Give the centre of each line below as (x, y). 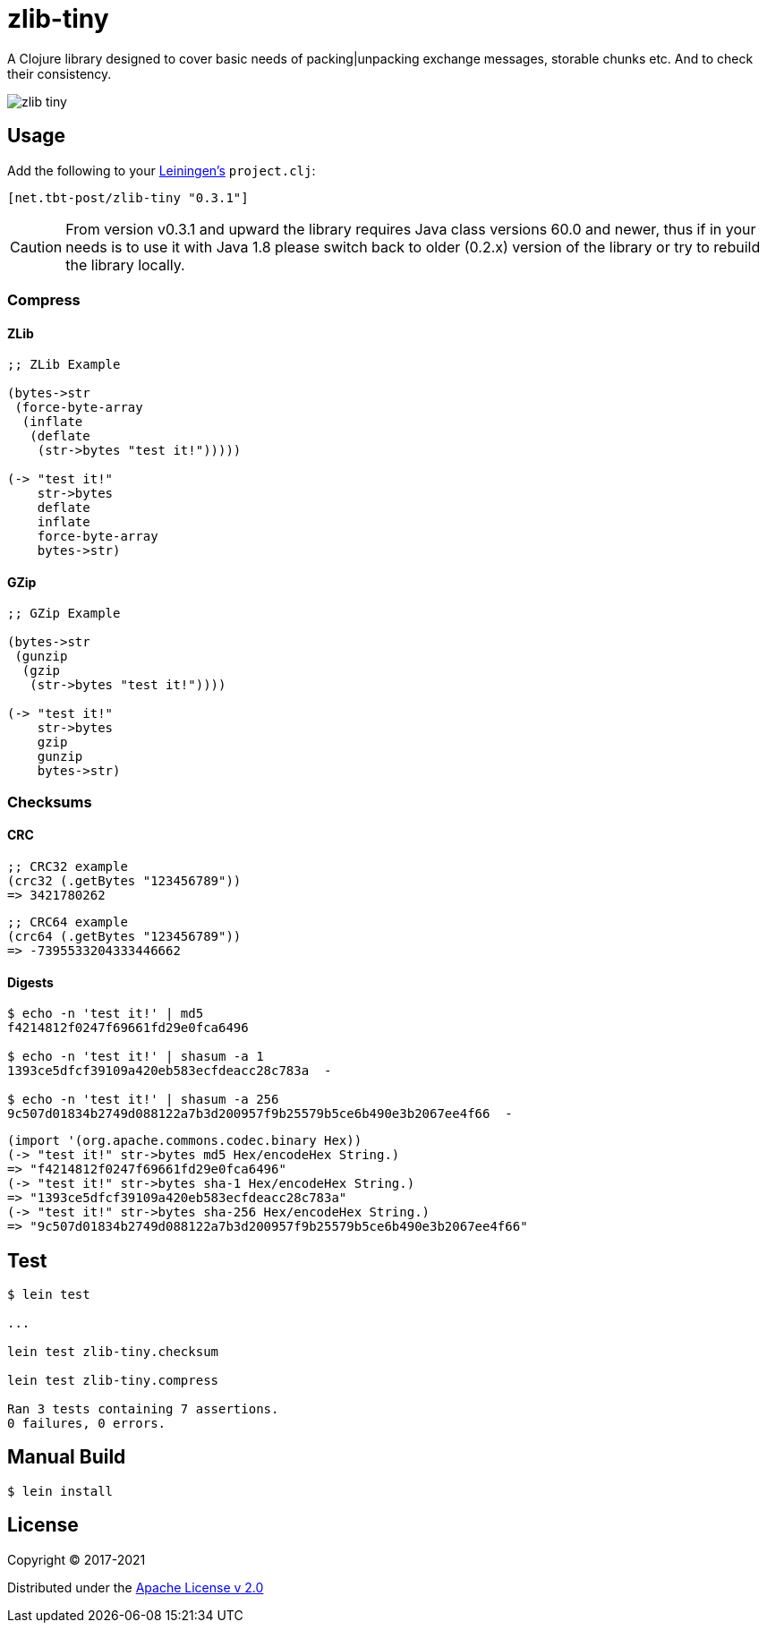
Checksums (50, 802)
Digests (30, 982)
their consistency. (60, 73)
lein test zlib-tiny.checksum (113, 1352)
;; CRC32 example (68, 866)
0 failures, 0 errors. (87, 1424)
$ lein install (60, 1491)
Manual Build (67, 1457)
